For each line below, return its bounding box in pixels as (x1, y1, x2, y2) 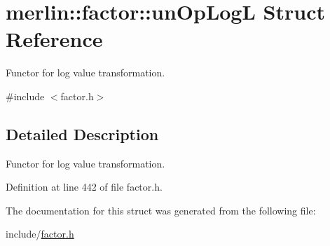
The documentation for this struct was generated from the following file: (6, 203, 316, 217)
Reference (6, 25, 103, 53)
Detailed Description (6, 123, 159, 144)
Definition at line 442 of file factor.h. (6, 179, 163, 194)
